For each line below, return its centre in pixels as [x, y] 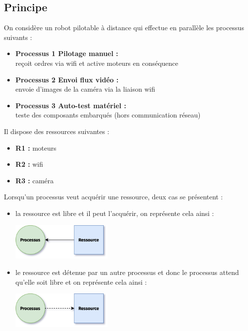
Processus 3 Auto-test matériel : [71, 105]
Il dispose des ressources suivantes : [57, 131]
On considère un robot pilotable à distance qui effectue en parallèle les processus [124, 28]
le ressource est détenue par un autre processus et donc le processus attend [127, 272]
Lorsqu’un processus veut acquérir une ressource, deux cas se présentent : [114, 197]
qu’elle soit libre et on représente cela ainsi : [81, 282]
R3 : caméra [35, 180]
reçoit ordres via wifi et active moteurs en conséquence [97, 63]
